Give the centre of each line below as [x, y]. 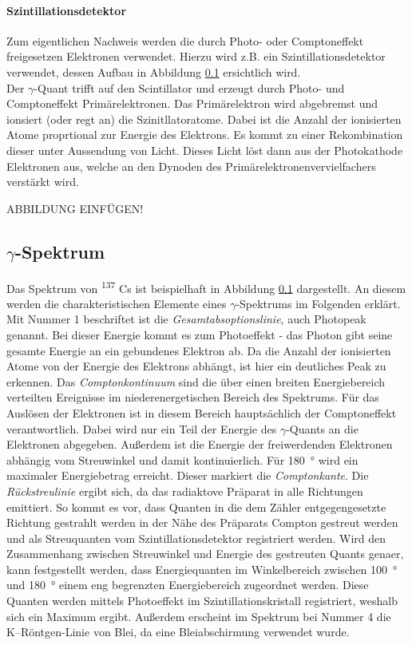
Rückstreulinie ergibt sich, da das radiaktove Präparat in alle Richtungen [185, 491]
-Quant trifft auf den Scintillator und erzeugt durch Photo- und [189, 87]
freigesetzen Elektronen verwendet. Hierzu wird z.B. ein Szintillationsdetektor [196, 56]
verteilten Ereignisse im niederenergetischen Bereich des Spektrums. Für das [193, 397]
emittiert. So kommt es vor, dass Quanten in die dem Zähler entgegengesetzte [196, 507]
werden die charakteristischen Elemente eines [117, 303]
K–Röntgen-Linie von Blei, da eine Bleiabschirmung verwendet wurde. [178, 632]
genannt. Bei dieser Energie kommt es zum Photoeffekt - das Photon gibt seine [200, 334]
